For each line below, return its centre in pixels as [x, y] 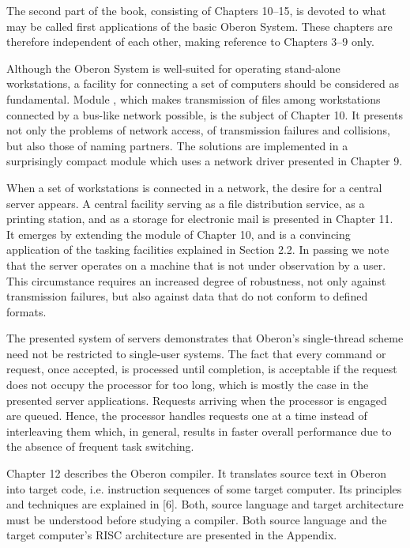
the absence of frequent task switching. [100, 446]
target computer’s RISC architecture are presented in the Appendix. [172, 535]
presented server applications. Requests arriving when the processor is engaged [197, 400]
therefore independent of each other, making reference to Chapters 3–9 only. [190, 42]
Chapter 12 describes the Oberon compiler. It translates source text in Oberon [196, 473]
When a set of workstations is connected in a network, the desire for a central [194, 187]
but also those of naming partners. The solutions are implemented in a [177, 145]
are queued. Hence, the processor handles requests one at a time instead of [187, 416]
